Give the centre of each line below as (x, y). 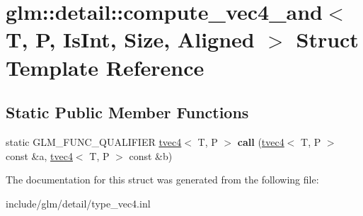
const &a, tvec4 (39, 155)
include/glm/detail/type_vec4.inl (78, 203)
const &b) (151, 155)
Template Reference (105, 67)
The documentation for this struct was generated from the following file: (162, 180)
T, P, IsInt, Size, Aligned (130, 39)
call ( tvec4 (261, 141)
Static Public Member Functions (127, 112)
